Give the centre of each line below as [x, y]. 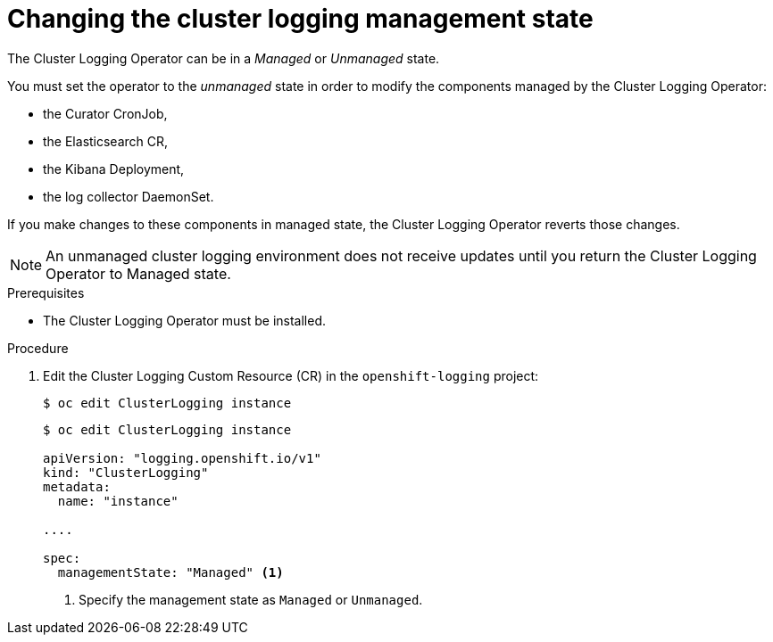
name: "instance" [118, 501]
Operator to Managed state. [138, 273]
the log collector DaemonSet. [129, 196]
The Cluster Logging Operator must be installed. [185, 320]
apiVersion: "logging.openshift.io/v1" [182, 458]
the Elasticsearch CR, [106, 141]
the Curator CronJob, [105, 113]
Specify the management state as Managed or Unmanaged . [251, 599]
